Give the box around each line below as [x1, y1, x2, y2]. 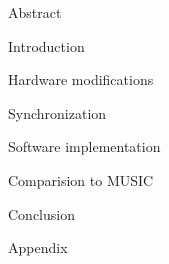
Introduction [8, 35, 85, 56]
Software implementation [8, 136, 161, 157]
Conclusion [8, 203, 75, 224]
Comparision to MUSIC [8, 169, 154, 190]
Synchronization [8, 102, 107, 123]
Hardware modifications [8, 69, 154, 90]
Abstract [8, 2, 62, 22]
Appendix [8, 237, 68, 258]
